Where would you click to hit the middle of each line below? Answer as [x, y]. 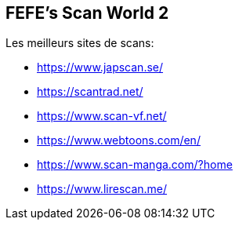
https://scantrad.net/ [90, 92]
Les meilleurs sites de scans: [80, 43]
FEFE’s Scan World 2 [87, 13]
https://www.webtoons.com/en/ [119, 140]
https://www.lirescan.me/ [102, 189]
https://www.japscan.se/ [100, 67]
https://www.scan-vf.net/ [102, 116]
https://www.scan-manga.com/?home [135, 165]
